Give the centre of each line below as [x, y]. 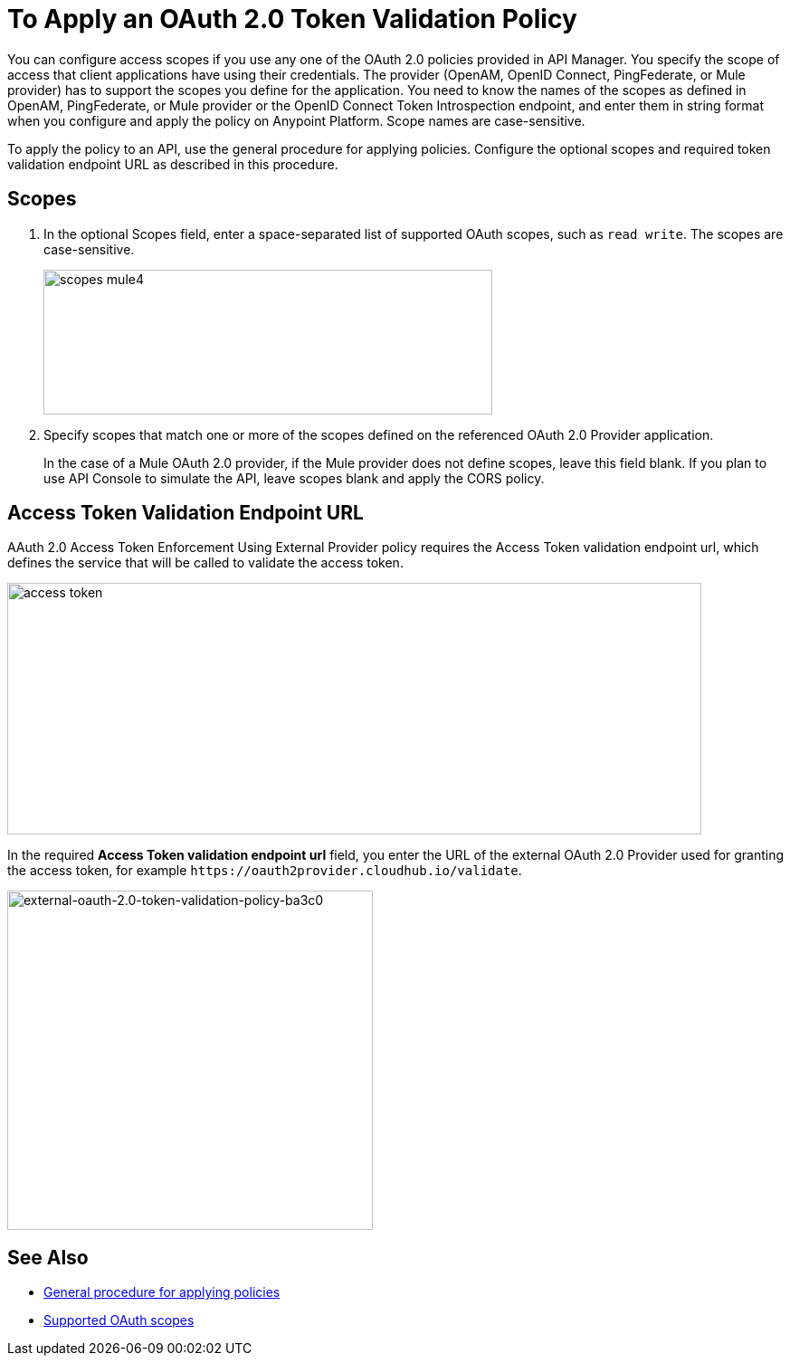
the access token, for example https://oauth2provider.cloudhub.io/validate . [265, 871]
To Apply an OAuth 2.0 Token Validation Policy [292, 19]
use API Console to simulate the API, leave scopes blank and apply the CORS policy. [294, 478]
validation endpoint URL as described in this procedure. [173, 164]
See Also [48, 1257]
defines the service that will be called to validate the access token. [205, 563]
